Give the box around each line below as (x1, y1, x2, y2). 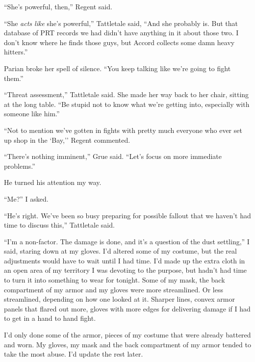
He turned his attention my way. (4, 177, 102, 187)
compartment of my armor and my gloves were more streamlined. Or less (4, 284, 223, 294)
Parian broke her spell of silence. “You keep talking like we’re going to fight (4, 63, 231, 73)
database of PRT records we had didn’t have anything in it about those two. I (4, 27, 239, 38)
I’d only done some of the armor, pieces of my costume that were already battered (4, 330, 251, 340)
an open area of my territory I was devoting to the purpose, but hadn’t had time (4, 265, 247, 275)
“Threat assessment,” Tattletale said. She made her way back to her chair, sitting (4, 89, 249, 100)
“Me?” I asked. (4, 193, 49, 204)
